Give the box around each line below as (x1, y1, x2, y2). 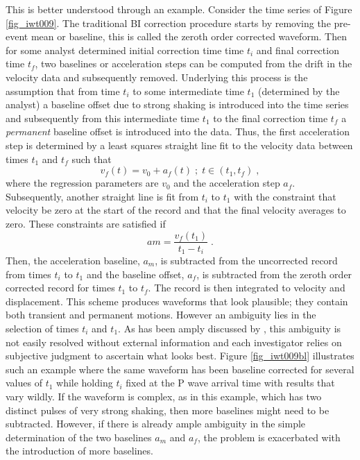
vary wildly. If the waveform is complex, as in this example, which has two (6, 389, 322, 403)
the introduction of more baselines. (6, 443, 153, 458)
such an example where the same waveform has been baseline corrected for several (6, 361, 354, 376)
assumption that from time (6, 83, 120, 98)
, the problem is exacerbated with (197, 429, 341, 444)
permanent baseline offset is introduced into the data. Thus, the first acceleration (6, 124, 350, 139)
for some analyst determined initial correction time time (6, 42, 244, 57)
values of (6, 375, 42, 390)
